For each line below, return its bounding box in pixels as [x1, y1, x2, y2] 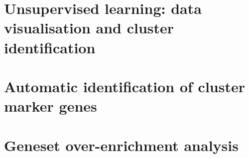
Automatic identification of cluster [4, 76, 245, 96]
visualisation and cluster [4, 17, 174, 38]
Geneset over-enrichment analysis [4, 135, 239, 155]
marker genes [4, 96, 97, 116]
